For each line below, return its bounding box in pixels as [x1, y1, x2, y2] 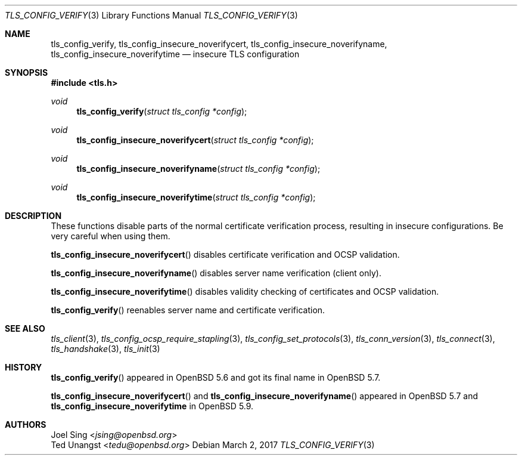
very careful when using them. [51, 231, 170, 241]
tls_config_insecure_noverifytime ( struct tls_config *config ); [76, 192, 316, 202]
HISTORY [5, 362, 42, 372]
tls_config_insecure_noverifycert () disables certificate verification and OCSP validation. [51, 249, 400, 260]
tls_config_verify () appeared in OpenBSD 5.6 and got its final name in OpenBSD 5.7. [51, 372, 381, 382]
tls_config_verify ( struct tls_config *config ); [76, 106, 247, 116]
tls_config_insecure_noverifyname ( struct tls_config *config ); [76, 163, 321, 174]
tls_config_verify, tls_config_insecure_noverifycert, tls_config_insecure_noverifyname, [51, 39, 387, 49]
